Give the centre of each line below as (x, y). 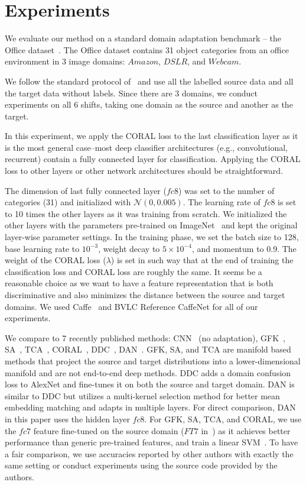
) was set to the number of (226, 190)
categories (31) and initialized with (68, 202)
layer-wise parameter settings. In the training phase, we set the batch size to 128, (152, 237)
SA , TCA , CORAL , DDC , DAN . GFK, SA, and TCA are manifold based (148, 349)
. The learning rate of (222, 202)
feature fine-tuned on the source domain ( (109, 430)
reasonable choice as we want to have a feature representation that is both (139, 283)
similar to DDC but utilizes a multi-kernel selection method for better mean (142, 395)
